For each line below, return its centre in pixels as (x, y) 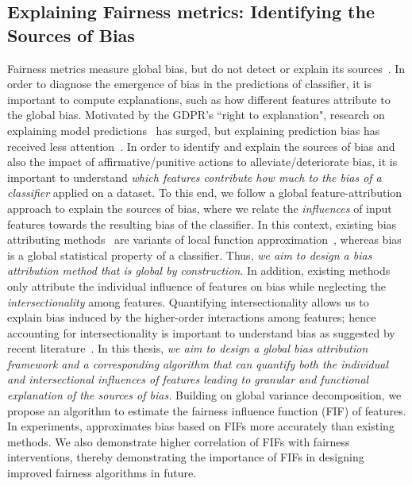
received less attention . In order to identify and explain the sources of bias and (201, 146)
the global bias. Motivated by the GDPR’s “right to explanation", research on (196, 115)
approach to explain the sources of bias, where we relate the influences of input (200, 208)
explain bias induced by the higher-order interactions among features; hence (192, 317)
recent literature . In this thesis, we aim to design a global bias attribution (188, 348)
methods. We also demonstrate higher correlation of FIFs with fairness (179, 441)
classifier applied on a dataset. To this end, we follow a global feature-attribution (205, 193)
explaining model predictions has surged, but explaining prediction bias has (194, 130)
